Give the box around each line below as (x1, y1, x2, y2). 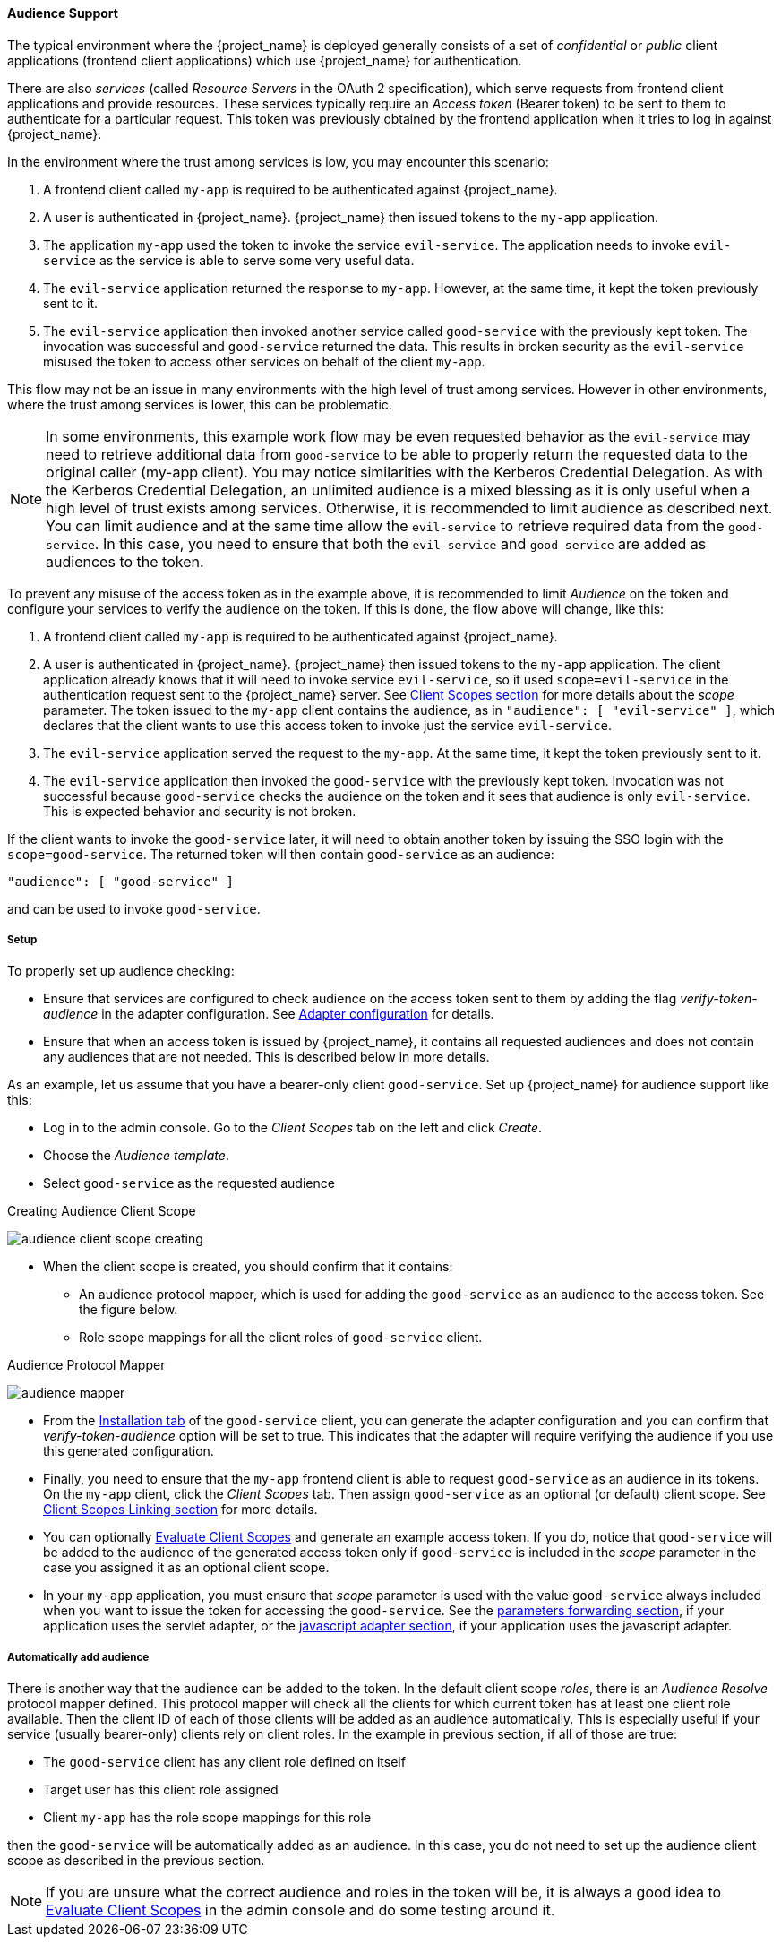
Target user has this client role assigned (43, 1782, 279, 1798)
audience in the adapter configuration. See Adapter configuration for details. (43, 1006, 494, 1022)
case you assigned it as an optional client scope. (43, 1560, 330, 1576)
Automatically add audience (7, 1650, 150, 1664)
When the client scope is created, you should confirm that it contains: (43, 1259, 453, 1275)
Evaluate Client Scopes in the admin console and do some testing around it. (46, 1901, 555, 1920)
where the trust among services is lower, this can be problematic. (7, 396, 392, 412)
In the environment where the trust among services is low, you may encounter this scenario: (7, 153, 549, 169)
